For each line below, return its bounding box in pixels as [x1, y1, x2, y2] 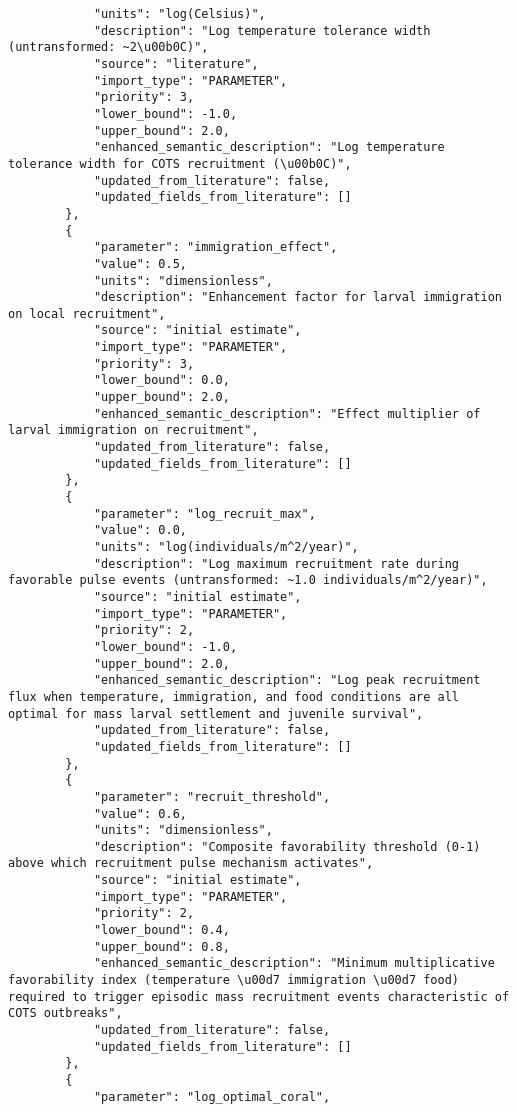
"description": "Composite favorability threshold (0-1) [93, 839, 481, 854]
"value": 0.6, [93, 806, 187, 821]
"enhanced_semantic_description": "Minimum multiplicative [93, 956, 495, 971]
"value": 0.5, [93, 256, 187, 271]
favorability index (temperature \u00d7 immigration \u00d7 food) [8, 973, 460, 988]
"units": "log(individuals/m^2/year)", [93, 540, 359, 554]
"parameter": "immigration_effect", [93, 240, 338, 255]
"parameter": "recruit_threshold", [93, 789, 331, 804]
